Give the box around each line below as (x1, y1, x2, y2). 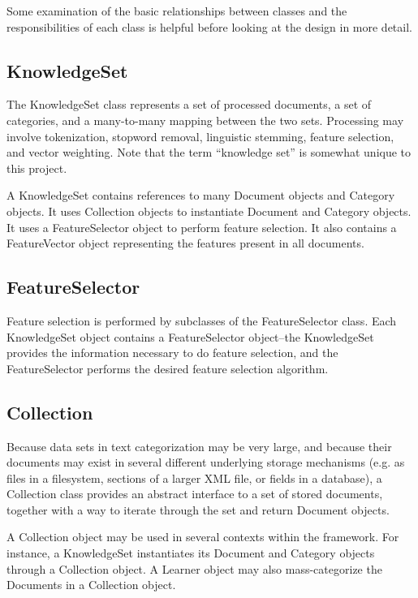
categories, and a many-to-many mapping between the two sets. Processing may (6, 111, 404, 128)
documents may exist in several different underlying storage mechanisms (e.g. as (6, 454, 405, 471)
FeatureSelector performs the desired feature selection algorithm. (6, 359, 329, 376)
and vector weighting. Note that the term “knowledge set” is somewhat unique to (6, 144, 412, 161)
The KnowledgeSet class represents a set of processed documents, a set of (6, 96, 372, 113)
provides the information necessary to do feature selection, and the (6, 344, 338, 361)
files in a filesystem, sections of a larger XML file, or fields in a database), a (6, 469, 382, 486)
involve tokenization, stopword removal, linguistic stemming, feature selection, (6, 127, 394, 144)
